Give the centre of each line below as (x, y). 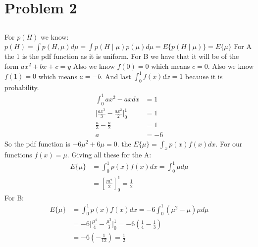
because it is (204, 76)
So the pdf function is (37, 143)
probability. (22, 87)
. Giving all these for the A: (109, 155)
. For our (229, 143)
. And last (116, 76)
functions (18, 155)
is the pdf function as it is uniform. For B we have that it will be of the (130, 56)
